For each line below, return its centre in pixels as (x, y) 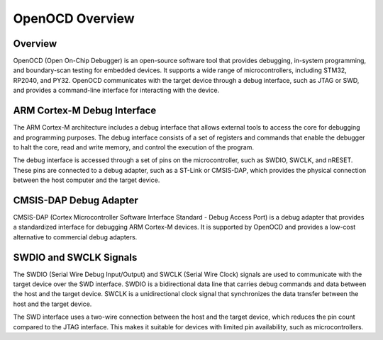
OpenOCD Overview (74, 18)
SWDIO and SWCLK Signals (75, 257)
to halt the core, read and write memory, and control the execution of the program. (134, 147)
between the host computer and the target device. (87, 180)
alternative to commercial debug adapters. (75, 237)
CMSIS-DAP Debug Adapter (76, 200)
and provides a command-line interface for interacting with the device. (116, 90)
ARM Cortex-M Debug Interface (85, 111)
